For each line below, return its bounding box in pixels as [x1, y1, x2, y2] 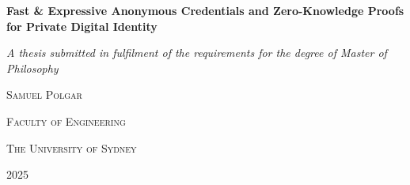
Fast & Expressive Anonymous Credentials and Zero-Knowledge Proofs [6, 2, 404, 18]
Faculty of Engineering [6, 112, 126, 129]
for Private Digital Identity [6, 17, 158, 34]
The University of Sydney [6, 139, 137, 156]
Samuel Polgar [6, 86, 82, 103]
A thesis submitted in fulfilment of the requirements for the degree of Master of [6, 44, 387, 61]
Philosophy [6, 59, 59, 76]
